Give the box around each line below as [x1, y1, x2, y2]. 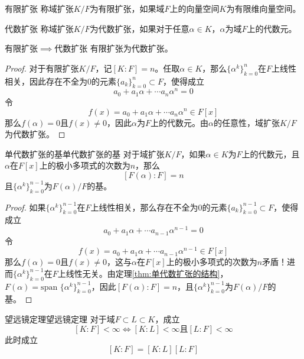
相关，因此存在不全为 [5, 75, 87, 87]
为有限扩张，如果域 [90, 2, 165, 14]
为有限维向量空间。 [226, 2, 301, 14]
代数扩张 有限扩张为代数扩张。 [54, 42, 173, 54]
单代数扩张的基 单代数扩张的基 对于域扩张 [5, 147, 165, 160]
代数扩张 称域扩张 [5, 22, 74, 34]
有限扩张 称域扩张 [5, 2, 74, 14]
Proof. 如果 [5, 200, 46, 213]
